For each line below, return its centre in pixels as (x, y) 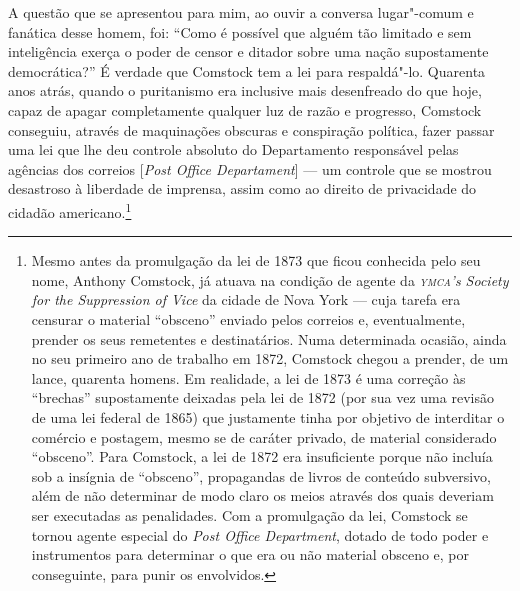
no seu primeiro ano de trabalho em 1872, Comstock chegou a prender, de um (270, 358)
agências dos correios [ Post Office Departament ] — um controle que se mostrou (250, 168)
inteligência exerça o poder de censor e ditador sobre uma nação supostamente (248, 51)
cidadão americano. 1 (70, 210)
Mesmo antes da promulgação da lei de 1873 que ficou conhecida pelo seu (256, 260)
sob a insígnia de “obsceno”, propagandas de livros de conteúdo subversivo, (261, 475)
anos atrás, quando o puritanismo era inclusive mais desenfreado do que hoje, (245, 90)
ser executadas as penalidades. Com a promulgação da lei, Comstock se (249, 514)
